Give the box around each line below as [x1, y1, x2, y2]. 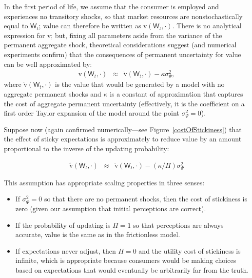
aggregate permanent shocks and [4, 89, 101, 99]
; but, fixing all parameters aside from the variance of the [51, 30, 222, 40]
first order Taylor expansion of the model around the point [4, 108, 179, 118]
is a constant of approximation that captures [110, 89, 243, 99]
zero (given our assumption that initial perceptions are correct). [15, 203, 206, 214]
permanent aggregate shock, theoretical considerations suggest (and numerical [4, 40, 237, 50]
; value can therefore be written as [39, 20, 141, 31]
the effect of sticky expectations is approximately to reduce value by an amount [4, 134, 242, 144]
